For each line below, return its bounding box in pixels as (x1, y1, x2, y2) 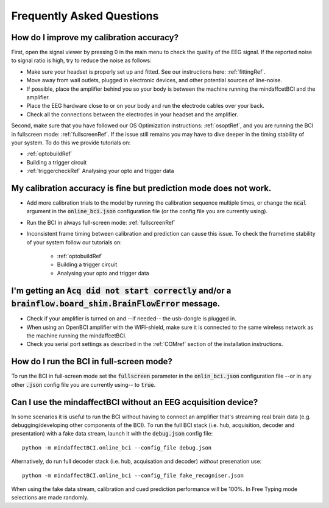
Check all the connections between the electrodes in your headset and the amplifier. (26, 110, 239, 118)
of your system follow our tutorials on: (26, 238, 122, 246)
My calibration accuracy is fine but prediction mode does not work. (11, 183, 272, 193)
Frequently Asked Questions (11, 9, 159, 23)
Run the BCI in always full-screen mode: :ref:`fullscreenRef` (26, 219, 176, 226)
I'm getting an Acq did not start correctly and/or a (11, 285, 232, 295)
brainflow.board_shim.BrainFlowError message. (11, 298, 221, 309)
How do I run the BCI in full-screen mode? (11, 356, 173, 367)
